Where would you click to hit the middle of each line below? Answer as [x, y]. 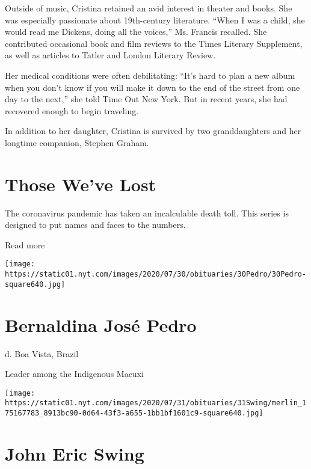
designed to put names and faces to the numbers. [95, 225]
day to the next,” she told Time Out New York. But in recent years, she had [146, 99]
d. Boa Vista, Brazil [42, 353]
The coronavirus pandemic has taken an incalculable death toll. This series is [147, 213]
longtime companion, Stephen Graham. [77, 142]
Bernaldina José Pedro [101, 324]
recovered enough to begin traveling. [72, 110]
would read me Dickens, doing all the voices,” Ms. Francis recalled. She [136, 32]
